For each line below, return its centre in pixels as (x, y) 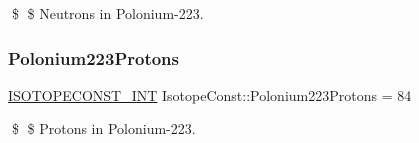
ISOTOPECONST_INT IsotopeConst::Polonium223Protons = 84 (210, 94)
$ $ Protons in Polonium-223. (103, 128)
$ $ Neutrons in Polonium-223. (107, 13)
